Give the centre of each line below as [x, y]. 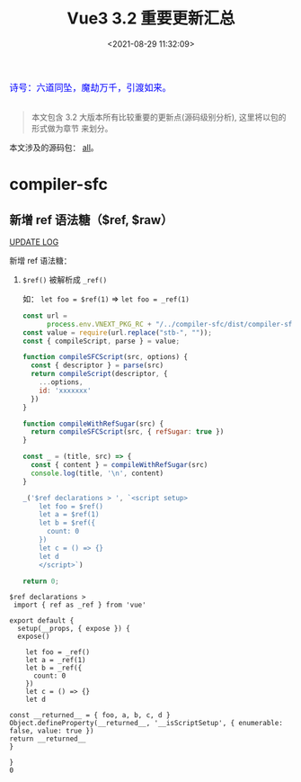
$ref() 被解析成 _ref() [65, 279]
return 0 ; [41, 581]
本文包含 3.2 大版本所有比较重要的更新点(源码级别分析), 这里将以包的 [159, 117]
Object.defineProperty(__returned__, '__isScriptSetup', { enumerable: [146, 724]
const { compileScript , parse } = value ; [101, 341]
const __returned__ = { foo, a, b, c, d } [90, 715]
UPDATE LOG [34, 242]
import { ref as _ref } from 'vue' [80, 605]
